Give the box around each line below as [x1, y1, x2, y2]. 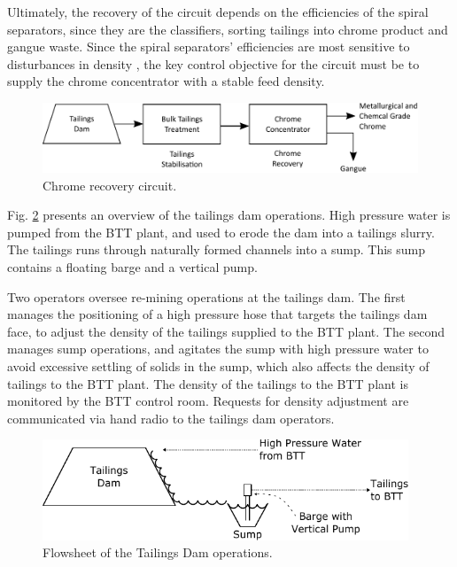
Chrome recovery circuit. [43, 175, 177, 194]
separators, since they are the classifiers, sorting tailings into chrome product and [7, 19, 448, 38]
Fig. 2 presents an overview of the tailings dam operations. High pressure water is [7, 206, 451, 224]
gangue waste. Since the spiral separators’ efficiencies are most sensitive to [7, 37, 410, 56]
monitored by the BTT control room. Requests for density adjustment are [7, 392, 409, 410]
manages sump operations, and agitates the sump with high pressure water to [7, 339, 429, 358]
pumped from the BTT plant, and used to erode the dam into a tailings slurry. [7, 222, 435, 241]
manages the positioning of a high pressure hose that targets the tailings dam [7, 305, 428, 323]
